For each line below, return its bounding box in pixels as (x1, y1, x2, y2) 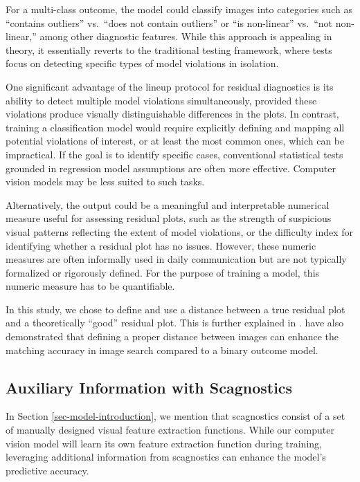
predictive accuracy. (6, 463, 89, 477)
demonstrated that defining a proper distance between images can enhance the (6, 329, 339, 344)
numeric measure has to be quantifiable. (6, 279, 175, 293)
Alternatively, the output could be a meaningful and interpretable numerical (6, 197, 330, 212)
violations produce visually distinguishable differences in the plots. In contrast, (6, 106, 339, 121)
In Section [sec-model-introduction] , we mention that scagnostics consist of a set (6, 409, 345, 423)
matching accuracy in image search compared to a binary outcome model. (6, 342, 318, 357)
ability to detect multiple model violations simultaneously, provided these (6, 93, 317, 107)
